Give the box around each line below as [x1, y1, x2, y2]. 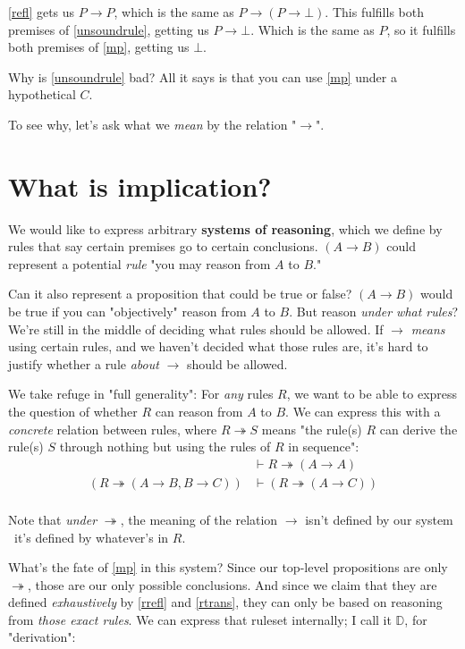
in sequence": [288, 437, 359, 456]
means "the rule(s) [261, 419, 362, 438]
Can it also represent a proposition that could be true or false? [8, 284, 352, 303]
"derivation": [8, 628, 76, 646]
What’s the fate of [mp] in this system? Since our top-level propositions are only [8, 558, 448, 577]
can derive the [379, 419, 458, 438]
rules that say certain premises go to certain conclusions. [8, 237, 318, 256]
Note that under [8, 510, 97, 528]
